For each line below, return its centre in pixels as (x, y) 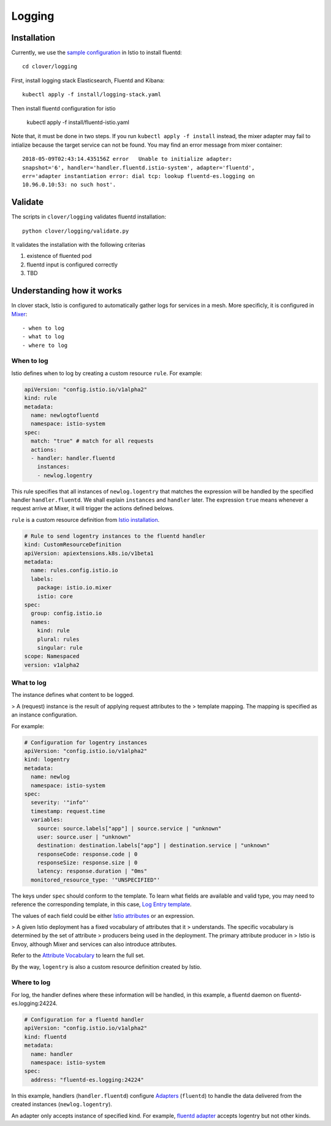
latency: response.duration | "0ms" (92, 871)
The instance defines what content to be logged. (73, 695)
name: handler (52, 1054)
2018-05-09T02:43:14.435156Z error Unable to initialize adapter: (127, 159)
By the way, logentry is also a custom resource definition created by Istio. (106, 966)
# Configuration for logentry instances (86, 742)
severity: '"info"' (60, 802)
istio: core (55, 596)
